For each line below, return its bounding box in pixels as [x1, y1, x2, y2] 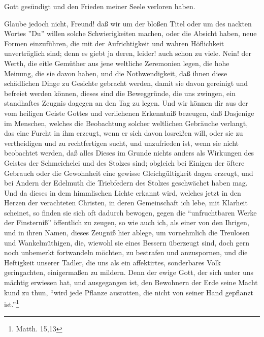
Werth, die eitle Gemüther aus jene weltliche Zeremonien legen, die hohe [4, 57, 229, 68]
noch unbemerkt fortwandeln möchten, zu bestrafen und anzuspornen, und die [4, 247, 248, 258]
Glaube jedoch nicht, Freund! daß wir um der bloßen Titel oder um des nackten [4, 18, 252, 28]
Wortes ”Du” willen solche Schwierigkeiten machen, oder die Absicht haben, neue [4, 28, 257, 39]
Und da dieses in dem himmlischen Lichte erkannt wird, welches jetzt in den [4, 187, 241, 198]
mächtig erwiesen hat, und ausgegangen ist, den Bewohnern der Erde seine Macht [4, 277, 258, 288]
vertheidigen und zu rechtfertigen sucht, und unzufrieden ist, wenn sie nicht [4, 137, 239, 148]
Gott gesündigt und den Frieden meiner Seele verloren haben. [4, 1, 195, 11]
